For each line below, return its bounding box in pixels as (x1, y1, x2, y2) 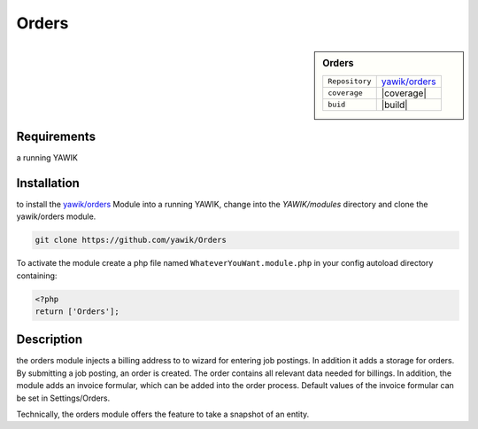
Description (16, 332, 83, 347)
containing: (16, 270, 58, 281)
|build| (381, 98, 408, 111)
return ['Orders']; (35, 306, 119, 316)
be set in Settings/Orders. (16, 393, 111, 403)
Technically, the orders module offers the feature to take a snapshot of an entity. (16, 409, 310, 419)
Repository (328, 76, 372, 86)
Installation (16, 175, 80, 191)
